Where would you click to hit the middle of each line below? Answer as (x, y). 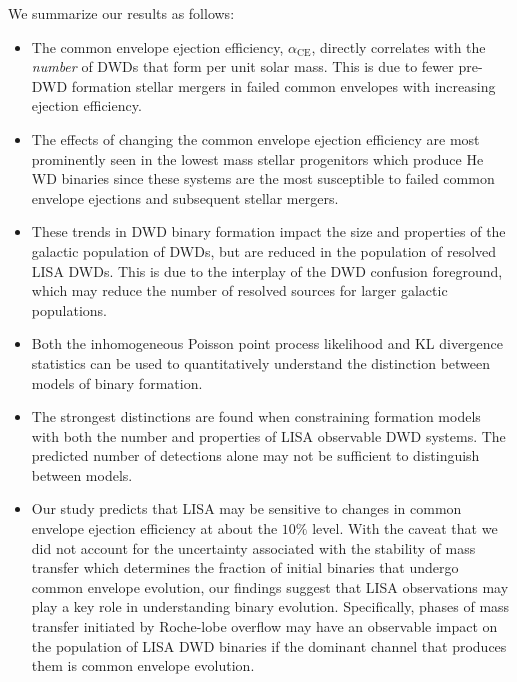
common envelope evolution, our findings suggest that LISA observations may (270, 586)
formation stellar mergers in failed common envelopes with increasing (283, 85)
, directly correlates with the (398, 46)
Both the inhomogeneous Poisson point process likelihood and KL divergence (267, 343)
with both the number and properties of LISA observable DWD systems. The (268, 435)
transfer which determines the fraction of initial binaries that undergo (245, 567)
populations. (69, 309)
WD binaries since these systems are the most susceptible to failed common (263, 178)
